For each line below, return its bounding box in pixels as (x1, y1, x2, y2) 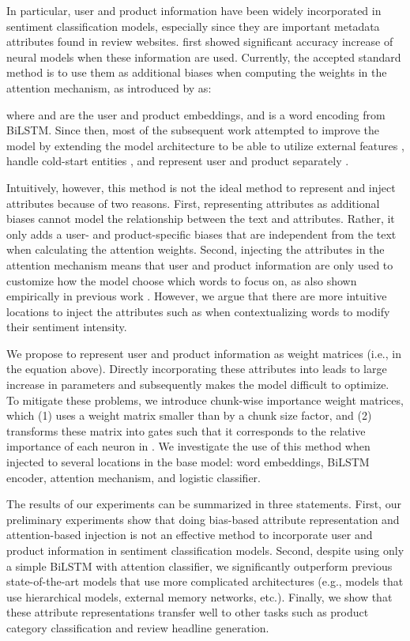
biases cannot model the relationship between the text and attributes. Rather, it (6, 210, 395, 227)
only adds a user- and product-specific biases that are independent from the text (6, 225, 397, 242)
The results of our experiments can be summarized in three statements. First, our (6, 496, 401, 512)
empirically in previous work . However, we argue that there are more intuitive (6, 288, 387, 304)
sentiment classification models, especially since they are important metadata (6, 17, 380, 34)
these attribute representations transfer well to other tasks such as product (6, 604, 369, 620)
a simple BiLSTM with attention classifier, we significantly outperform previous (6, 557, 393, 574)
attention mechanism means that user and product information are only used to (6, 256, 393, 273)
